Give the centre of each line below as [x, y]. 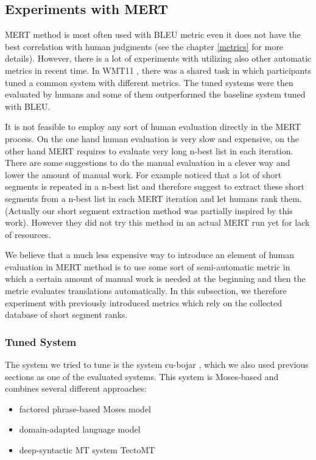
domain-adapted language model [80, 429]
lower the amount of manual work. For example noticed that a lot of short [143, 174]
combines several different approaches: [76, 388]
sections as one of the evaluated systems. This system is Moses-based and [142, 376]
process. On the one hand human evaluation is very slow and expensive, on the [152, 138]
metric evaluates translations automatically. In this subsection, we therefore [146, 291]
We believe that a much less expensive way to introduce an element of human [150, 255]
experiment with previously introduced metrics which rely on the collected [143, 302]
